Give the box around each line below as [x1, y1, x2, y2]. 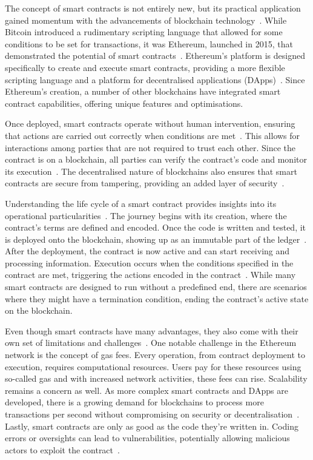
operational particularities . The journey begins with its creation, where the [5, 209, 287, 222]
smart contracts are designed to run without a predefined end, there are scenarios [5, 280, 307, 293]
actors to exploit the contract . [5, 443, 120, 456]
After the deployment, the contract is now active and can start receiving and [5, 245, 290, 257]
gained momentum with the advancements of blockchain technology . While [5, 13, 287, 26]
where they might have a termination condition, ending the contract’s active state [5, 292, 309, 305]
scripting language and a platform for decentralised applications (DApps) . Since [5, 73, 305, 86]
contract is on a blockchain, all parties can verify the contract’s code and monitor [5, 153, 307, 166]
